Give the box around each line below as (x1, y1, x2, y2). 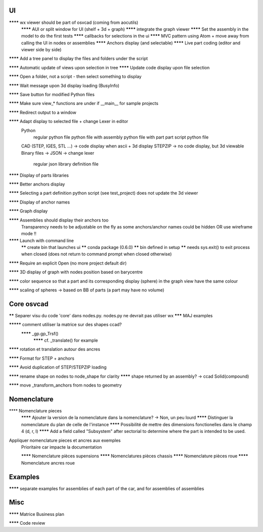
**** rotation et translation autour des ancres (9, 347, 100, 352)
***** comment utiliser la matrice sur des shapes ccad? (9, 322, 122, 327)
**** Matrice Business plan (9, 511, 64, 517)
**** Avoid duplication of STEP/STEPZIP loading (9, 364, 107, 370)
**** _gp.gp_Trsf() (21, 330, 58, 336)
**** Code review (9, 520, 46, 526)
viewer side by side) (21, 47, 62, 53)
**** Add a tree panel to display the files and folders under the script (9, 56, 148, 61)
